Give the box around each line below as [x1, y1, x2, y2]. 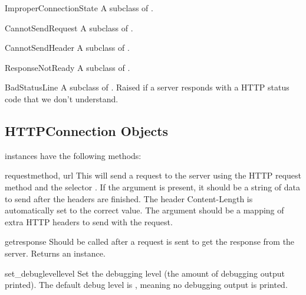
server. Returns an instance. [5, 247, 106, 259]
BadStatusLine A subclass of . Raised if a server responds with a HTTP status [5, 81, 289, 93]
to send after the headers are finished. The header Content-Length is [5, 192, 253, 205]
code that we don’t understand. [5, 92, 119, 105]
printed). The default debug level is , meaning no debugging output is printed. [5, 278, 288, 291]
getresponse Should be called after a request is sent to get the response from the [5, 235, 295, 248]
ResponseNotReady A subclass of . [5, 61, 130, 73]
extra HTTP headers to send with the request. [5, 215, 173, 228]
